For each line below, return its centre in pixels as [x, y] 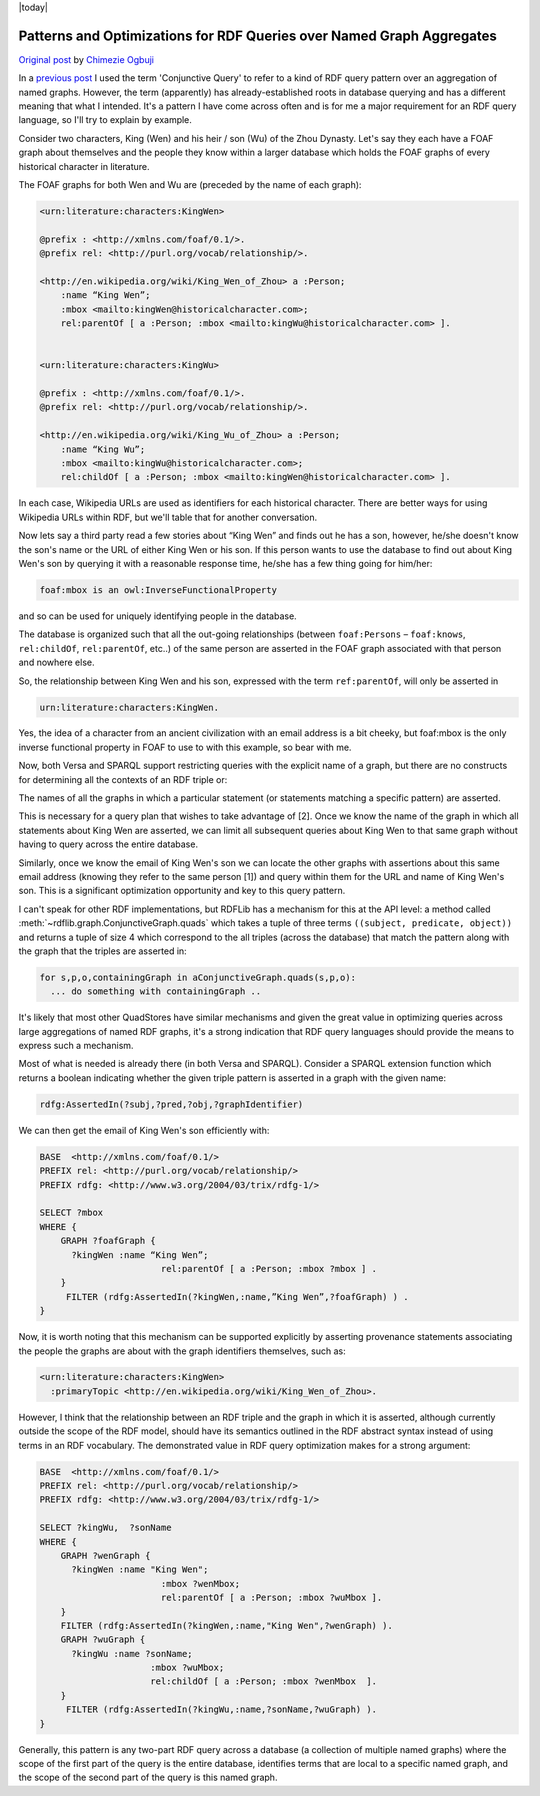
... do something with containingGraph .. [156, 991]
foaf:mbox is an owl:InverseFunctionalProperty [158, 589]
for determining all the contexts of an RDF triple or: [123, 779]
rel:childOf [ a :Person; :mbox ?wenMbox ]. [264, 1681]
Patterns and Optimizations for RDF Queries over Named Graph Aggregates [257, 35]
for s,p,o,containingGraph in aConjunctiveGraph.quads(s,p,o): [198, 977]
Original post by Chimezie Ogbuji [86, 59]
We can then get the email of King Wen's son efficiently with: [144, 1130]
